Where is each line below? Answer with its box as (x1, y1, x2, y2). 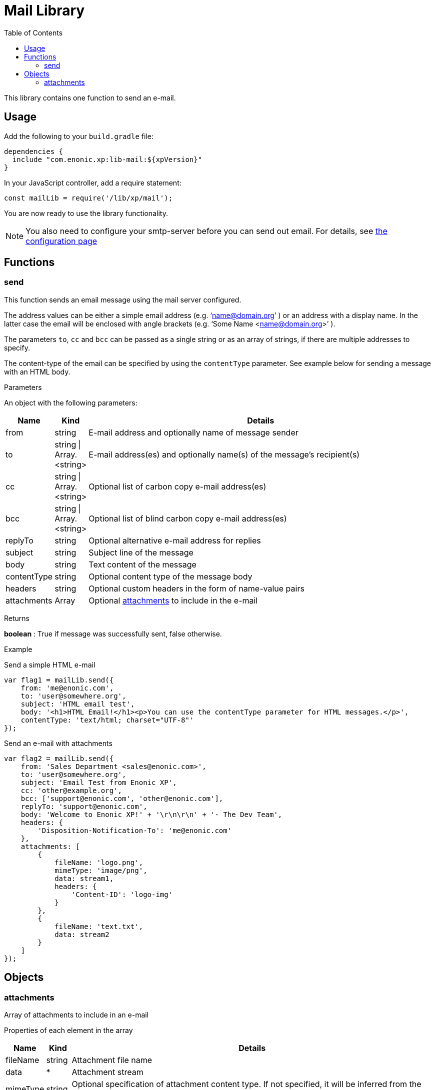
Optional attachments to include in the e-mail (88, 595, 258, 605)
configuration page (25, 235, 97, 246)
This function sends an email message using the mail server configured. (4, 295, 241, 304)
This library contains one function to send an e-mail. (4, 93, 176, 102)
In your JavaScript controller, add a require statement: (4, 178, 181, 187)
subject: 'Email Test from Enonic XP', (20, 778, 177, 786)
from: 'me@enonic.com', (20, 683, 114, 692)
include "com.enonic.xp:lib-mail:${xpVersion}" (12, 155, 202, 163)
